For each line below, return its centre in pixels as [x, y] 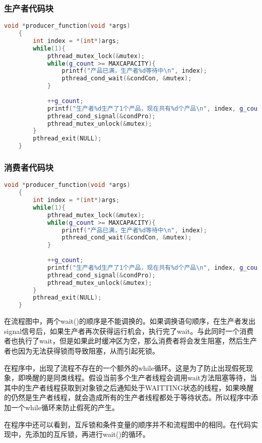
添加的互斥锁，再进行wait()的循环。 [91, 434]
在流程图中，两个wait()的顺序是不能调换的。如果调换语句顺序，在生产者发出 [130, 321]
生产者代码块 [29, 8]
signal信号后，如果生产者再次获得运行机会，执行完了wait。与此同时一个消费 [129, 331]
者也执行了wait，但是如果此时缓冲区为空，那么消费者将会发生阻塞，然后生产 [131, 341]
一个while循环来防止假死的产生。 [65, 407]
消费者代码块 [29, 167]
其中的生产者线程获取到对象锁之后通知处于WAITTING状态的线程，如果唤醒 [129, 387]
